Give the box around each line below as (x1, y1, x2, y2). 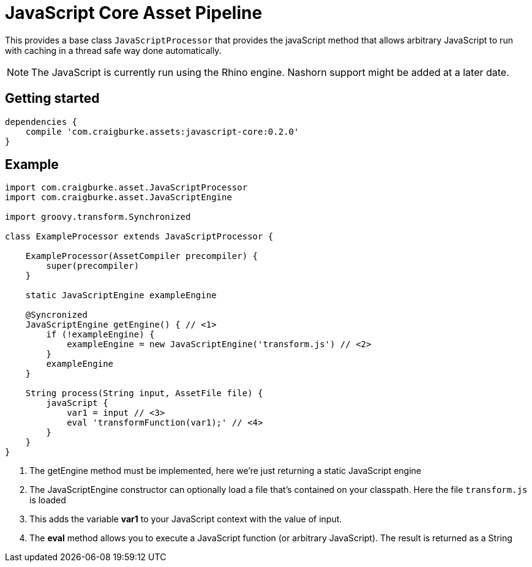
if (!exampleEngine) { (46, 329, 155, 340)
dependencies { (5, 116, 78, 127)
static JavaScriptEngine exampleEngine (25, 290, 217, 301)
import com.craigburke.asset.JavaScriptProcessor (5, 182, 248, 193)
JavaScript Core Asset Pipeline (5, 2, 263, 23)
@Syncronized (25, 310, 88, 320)
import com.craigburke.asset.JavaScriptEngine (5, 192, 232, 203)
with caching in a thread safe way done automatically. (5, 45, 222, 56)
